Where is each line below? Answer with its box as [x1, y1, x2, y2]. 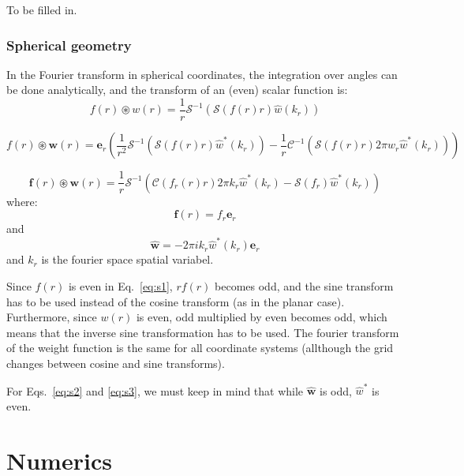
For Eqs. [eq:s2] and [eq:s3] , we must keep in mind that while [6, 382, 304, 399]
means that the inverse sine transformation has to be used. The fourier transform [6, 324, 399, 340]
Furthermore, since [6, 309, 97, 325]
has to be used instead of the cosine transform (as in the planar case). [6, 293, 345, 309]
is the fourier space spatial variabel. [41, 251, 214, 268]
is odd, [320, 382, 352, 399]
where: [6, 193, 38, 209]
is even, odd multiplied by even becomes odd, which [136, 309, 387, 325]
